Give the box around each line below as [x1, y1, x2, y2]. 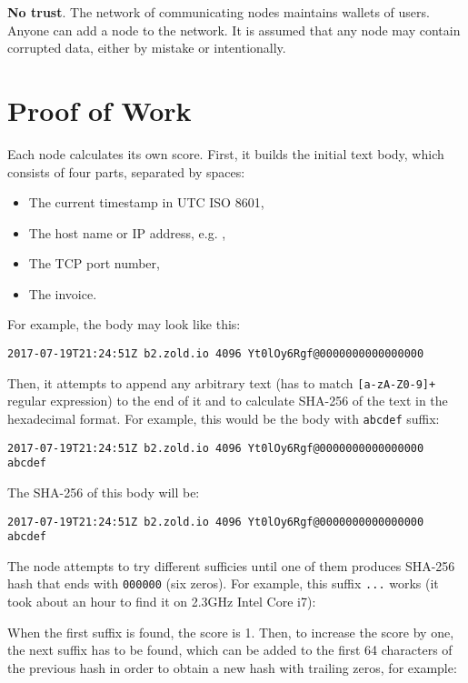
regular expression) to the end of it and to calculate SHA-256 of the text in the [7, 391, 448, 410]
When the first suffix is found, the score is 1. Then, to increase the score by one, [7, 622, 454, 641]
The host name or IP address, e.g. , [28, 223, 226, 242]
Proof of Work [7, 91, 192, 128]
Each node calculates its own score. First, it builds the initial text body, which [7, 144, 444, 163]
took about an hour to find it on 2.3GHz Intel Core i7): [7, 592, 316, 611]
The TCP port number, [28, 254, 160, 273]
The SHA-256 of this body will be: [7, 482, 200, 501]
